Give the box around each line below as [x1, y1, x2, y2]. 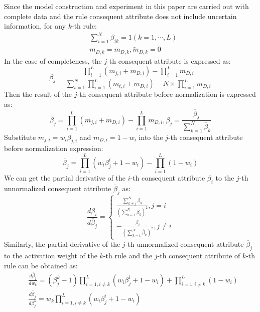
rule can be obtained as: [4, 260, 78, 270]
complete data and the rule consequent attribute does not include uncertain [4, 11, 237, 21]
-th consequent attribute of [157, 250, 240, 260]
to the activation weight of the [4, 250, 97, 260]
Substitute [4, 131, 36, 142]
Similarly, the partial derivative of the [4, 239, 120, 249]
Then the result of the [4, 89, 72, 99]
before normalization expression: [4, 143, 103, 153]
